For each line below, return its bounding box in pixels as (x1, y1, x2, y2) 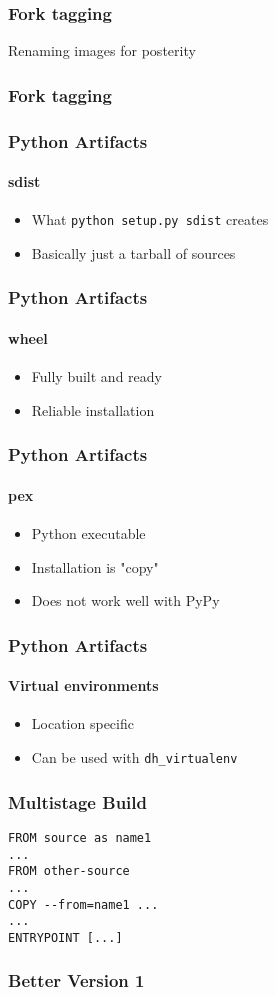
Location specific (31, 713, 134, 734)
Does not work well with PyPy (31, 590, 220, 611)
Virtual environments (8, 675, 159, 696)
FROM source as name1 (8, 830, 152, 845)
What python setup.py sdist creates (31, 209, 269, 230)
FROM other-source (8, 864, 130, 879)
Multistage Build (8, 789, 147, 814)
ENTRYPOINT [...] (8, 930, 123, 945)
